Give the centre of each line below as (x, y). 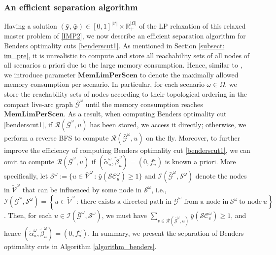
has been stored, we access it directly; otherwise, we (168, 124)
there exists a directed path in (126, 202)
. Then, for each (28, 215)
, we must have (124, 215)
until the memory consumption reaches (144, 104)
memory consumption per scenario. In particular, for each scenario (104, 84)
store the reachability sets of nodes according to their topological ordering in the (125, 94)
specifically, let (26, 176)
